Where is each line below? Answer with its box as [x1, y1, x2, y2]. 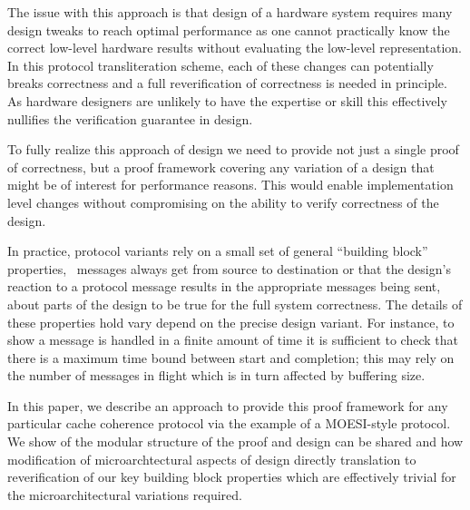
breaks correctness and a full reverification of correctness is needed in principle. [7, 74, 447, 93]
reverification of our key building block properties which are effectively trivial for [7, 467, 456, 486]
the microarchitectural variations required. [7, 485, 242, 504]
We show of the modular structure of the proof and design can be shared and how [7, 432, 464, 451]
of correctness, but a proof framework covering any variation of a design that [7, 157, 435, 176]
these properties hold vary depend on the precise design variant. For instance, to [7, 312, 455, 331]
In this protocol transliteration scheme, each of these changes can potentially [7, 55, 434, 74]
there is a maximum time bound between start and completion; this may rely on [7, 348, 455, 367]
